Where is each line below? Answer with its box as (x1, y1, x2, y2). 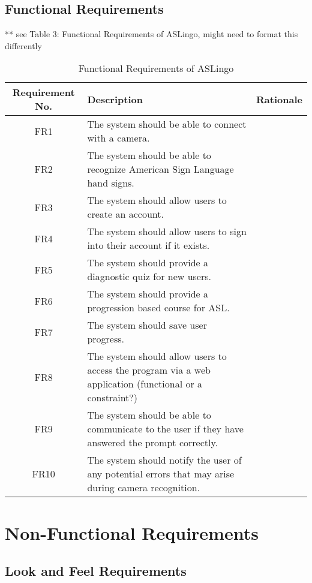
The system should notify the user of (87, 453, 242, 467)
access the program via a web (87, 363, 211, 377)
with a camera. (87, 131, 150, 145)
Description (87, 92, 143, 106)
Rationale (256, 92, 302, 106)
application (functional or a (87, 377, 203, 391)
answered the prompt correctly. (87, 435, 218, 450)
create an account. (87, 207, 164, 221)
